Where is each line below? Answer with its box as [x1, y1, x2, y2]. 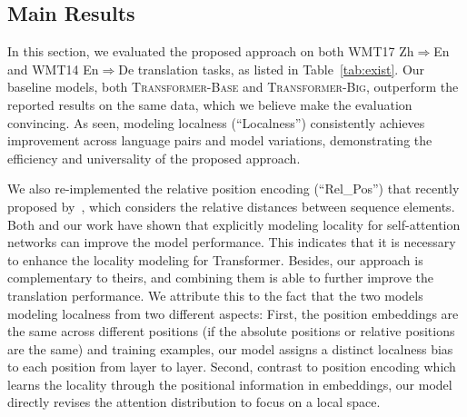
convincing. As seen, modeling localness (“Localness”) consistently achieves [7, 113, 425, 132]
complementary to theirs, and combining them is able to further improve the [7, 268, 433, 287]
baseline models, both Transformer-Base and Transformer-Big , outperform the [7, 77, 459, 96]
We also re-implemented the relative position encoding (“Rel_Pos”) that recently [7, 179, 460, 198]
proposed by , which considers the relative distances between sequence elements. [7, 196, 455, 215]
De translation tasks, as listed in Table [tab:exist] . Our [118, 59, 425, 78]
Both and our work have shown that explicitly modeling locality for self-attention [7, 214, 461, 233]
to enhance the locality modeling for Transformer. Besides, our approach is [7, 250, 423, 269]
